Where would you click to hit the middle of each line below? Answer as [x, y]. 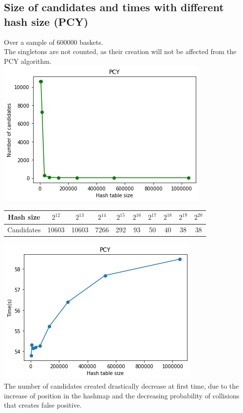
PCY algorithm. [28, 61]
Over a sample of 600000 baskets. [54, 42]
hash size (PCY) [46, 21]
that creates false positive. [43, 405]
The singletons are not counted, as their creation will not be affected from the [120, 51]
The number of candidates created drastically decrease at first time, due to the [121, 386]
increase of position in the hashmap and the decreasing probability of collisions [122, 395]
